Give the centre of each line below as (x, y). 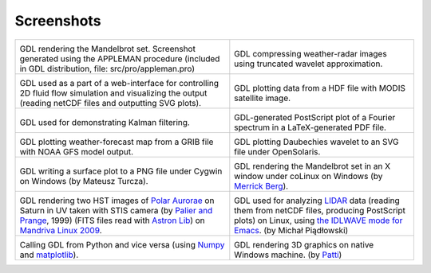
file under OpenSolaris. (277, 151)
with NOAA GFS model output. (77, 151)
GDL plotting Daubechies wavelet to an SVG (316, 142)
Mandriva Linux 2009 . (61, 230)
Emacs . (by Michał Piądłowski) (291, 230)
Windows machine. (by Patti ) (288, 255)
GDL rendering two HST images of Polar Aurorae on (117, 201)
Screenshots (58, 21)
